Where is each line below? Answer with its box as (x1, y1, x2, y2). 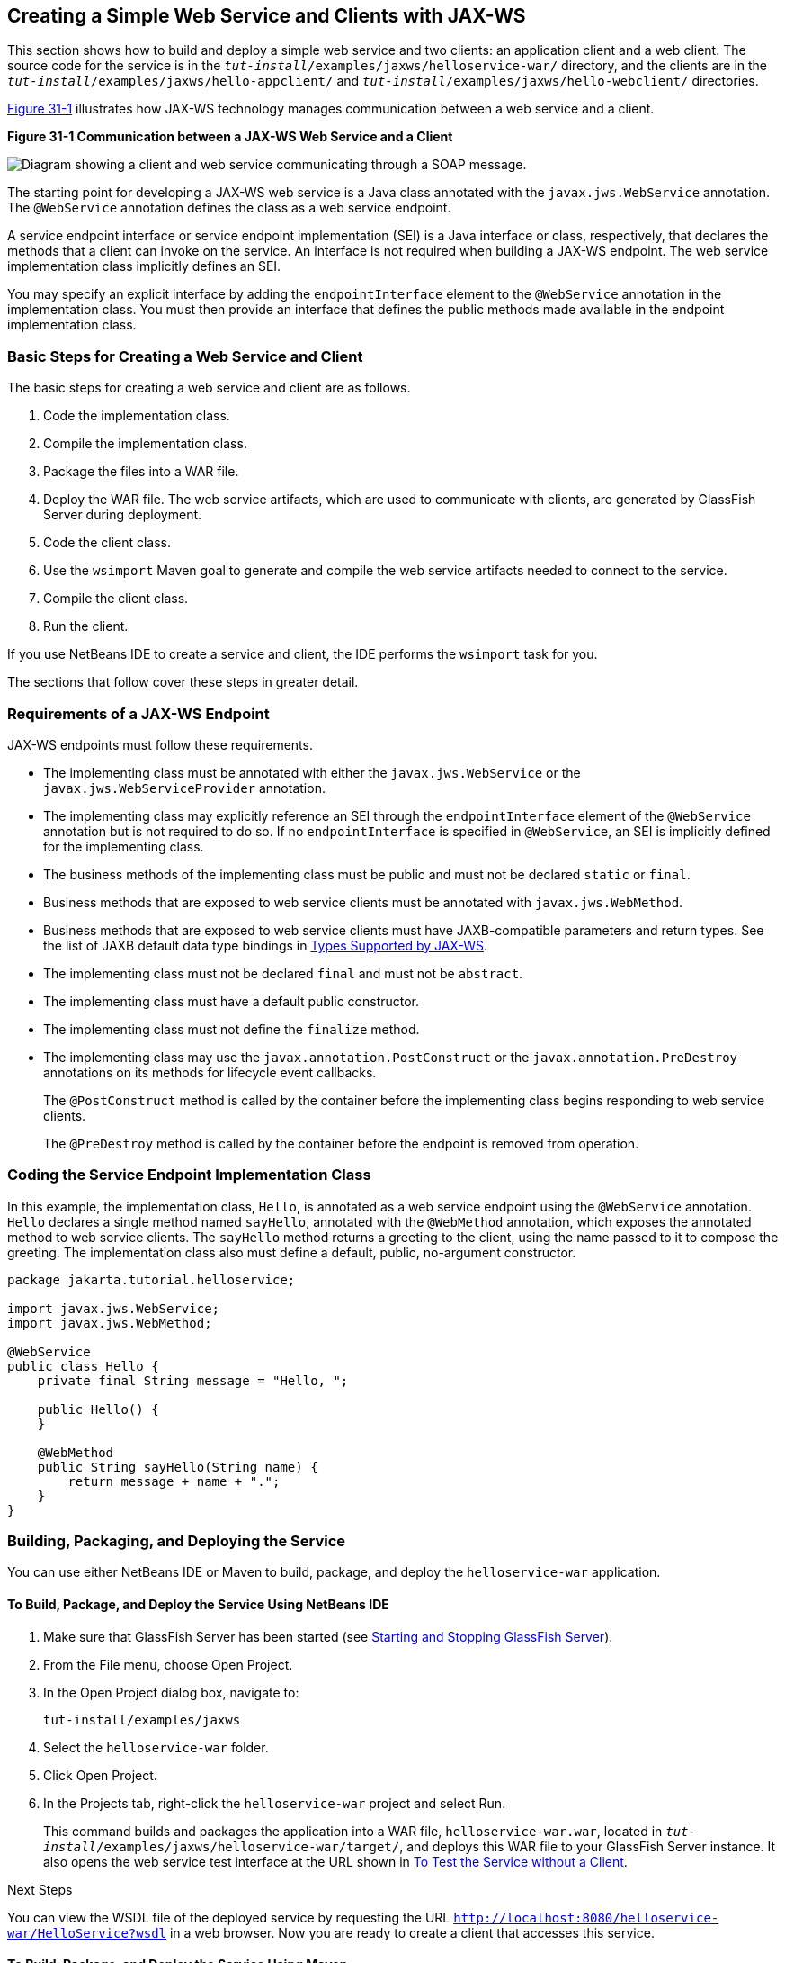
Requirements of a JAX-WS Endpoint (7, 704, 270, 723)
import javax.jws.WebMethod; (7, 1315, 212, 1330)
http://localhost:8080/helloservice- (453, 1910, 719, 1925)
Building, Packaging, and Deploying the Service (7, 1532, 346, 1551)
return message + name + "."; (67, 1473, 281, 1489)
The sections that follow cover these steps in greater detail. (7, 674, 359, 690)
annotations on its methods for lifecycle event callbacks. (43, 1064, 377, 1080)
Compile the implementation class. (43, 436, 247, 452)
